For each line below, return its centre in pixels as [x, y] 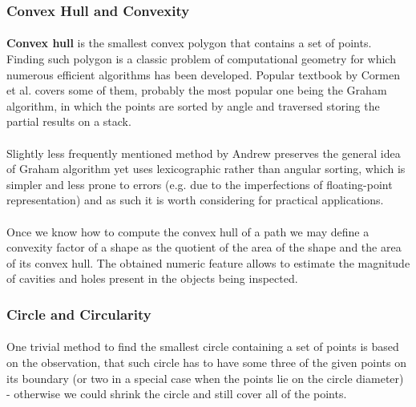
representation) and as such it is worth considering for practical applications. [195, 200]
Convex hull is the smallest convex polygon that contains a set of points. [189, 43]
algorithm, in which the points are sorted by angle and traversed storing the [193, 105]
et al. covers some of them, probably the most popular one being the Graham [197, 90]
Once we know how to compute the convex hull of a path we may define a [188, 231]
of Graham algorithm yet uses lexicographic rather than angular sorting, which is [206, 169]
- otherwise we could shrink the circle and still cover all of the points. [177, 394]
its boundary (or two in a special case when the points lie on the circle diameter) [205, 378]
